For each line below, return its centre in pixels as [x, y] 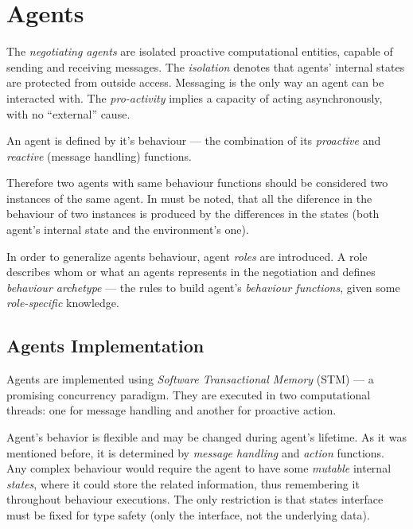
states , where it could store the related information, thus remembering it [183, 483]
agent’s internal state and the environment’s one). [128, 229]
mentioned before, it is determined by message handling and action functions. [196, 452]
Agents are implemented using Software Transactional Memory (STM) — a [190, 379]
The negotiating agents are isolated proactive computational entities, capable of [200, 51]
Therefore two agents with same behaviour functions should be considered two [197, 183]
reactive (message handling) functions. [99, 156]
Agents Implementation [105, 346]
